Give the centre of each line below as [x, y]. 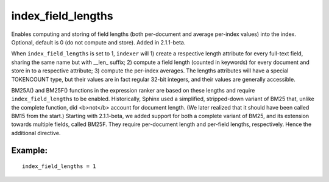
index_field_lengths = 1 [59, 166]
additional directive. [36, 133]
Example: [30, 150]
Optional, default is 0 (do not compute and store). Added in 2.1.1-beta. [98, 42]
